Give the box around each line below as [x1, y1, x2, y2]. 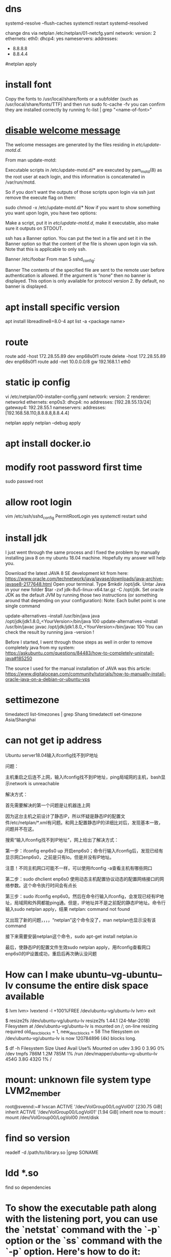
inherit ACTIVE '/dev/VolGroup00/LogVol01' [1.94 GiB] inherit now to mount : [5, 1109, 166, 1115]
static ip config [5, 376, 70, 388]
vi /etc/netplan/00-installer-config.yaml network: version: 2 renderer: [5, 393, 151, 400]
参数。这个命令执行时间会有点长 [9, 882, 77, 888]
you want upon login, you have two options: [5, 210, 97, 216]
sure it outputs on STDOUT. [5, 225, 63, 231]
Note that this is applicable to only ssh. [5, 246, 87, 252]
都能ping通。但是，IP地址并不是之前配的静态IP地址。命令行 [40, 900, 166, 906]
